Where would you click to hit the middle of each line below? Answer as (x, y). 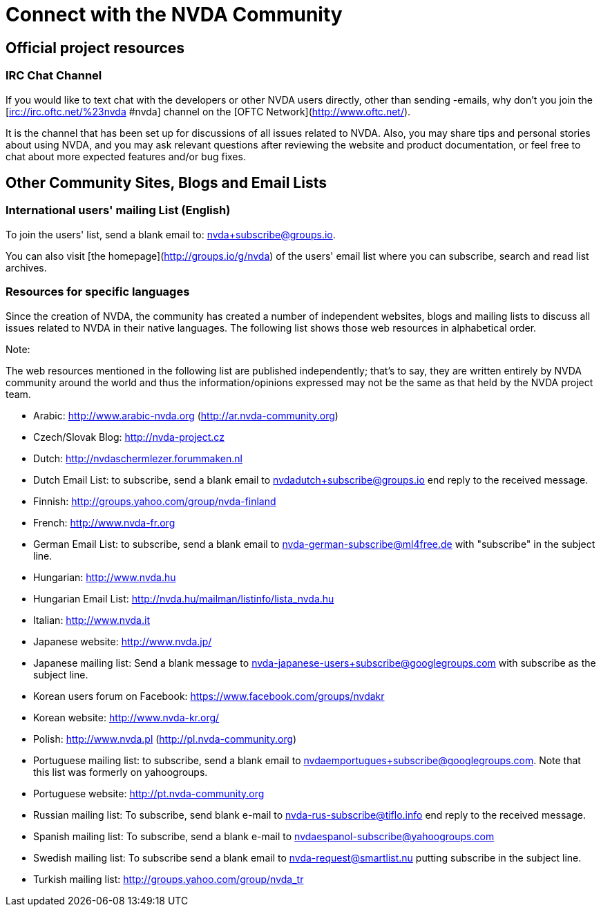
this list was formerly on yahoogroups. (121, 772)
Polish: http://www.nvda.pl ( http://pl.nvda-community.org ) (165, 739)
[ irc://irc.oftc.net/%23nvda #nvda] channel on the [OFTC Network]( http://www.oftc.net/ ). (208, 111)
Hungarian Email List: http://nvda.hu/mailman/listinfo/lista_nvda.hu (184, 598)
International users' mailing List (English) (118, 210)
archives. (26, 267)
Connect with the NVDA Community (174, 15)
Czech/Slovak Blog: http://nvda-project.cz (129, 437)
